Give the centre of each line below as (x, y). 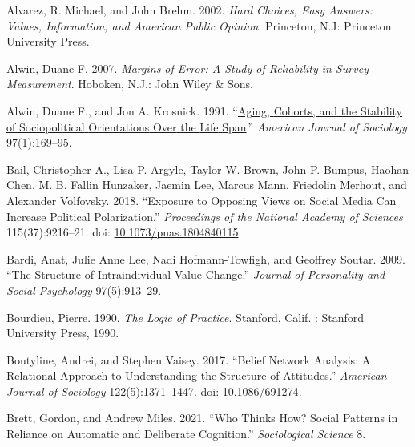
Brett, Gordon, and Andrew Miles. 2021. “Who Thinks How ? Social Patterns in (202, 418)
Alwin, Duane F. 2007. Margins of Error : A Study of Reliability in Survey (187, 68)
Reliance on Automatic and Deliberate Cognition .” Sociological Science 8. (186, 434)
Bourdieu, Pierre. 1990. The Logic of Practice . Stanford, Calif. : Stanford (185, 317)
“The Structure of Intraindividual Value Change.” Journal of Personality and (196, 274)
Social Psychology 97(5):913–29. (84, 290)
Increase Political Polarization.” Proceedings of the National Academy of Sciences (205, 216)
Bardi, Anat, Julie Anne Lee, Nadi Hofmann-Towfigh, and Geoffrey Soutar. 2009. (206, 258)
